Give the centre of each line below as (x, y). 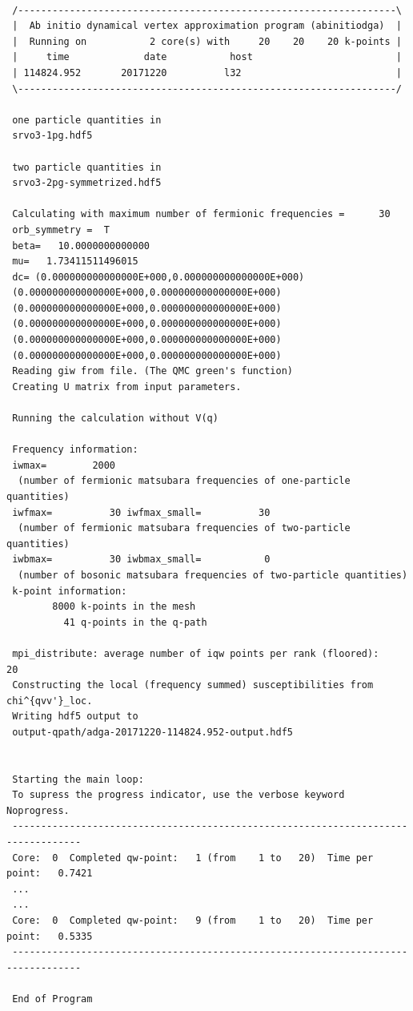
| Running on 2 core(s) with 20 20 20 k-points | (207, 41)
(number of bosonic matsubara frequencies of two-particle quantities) (213, 575)
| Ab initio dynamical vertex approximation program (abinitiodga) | (207, 26)
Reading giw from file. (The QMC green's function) (152, 371)
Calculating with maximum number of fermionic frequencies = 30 (201, 214)
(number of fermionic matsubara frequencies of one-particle (184, 481)
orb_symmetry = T (61, 230)
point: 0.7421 (50, 874)
